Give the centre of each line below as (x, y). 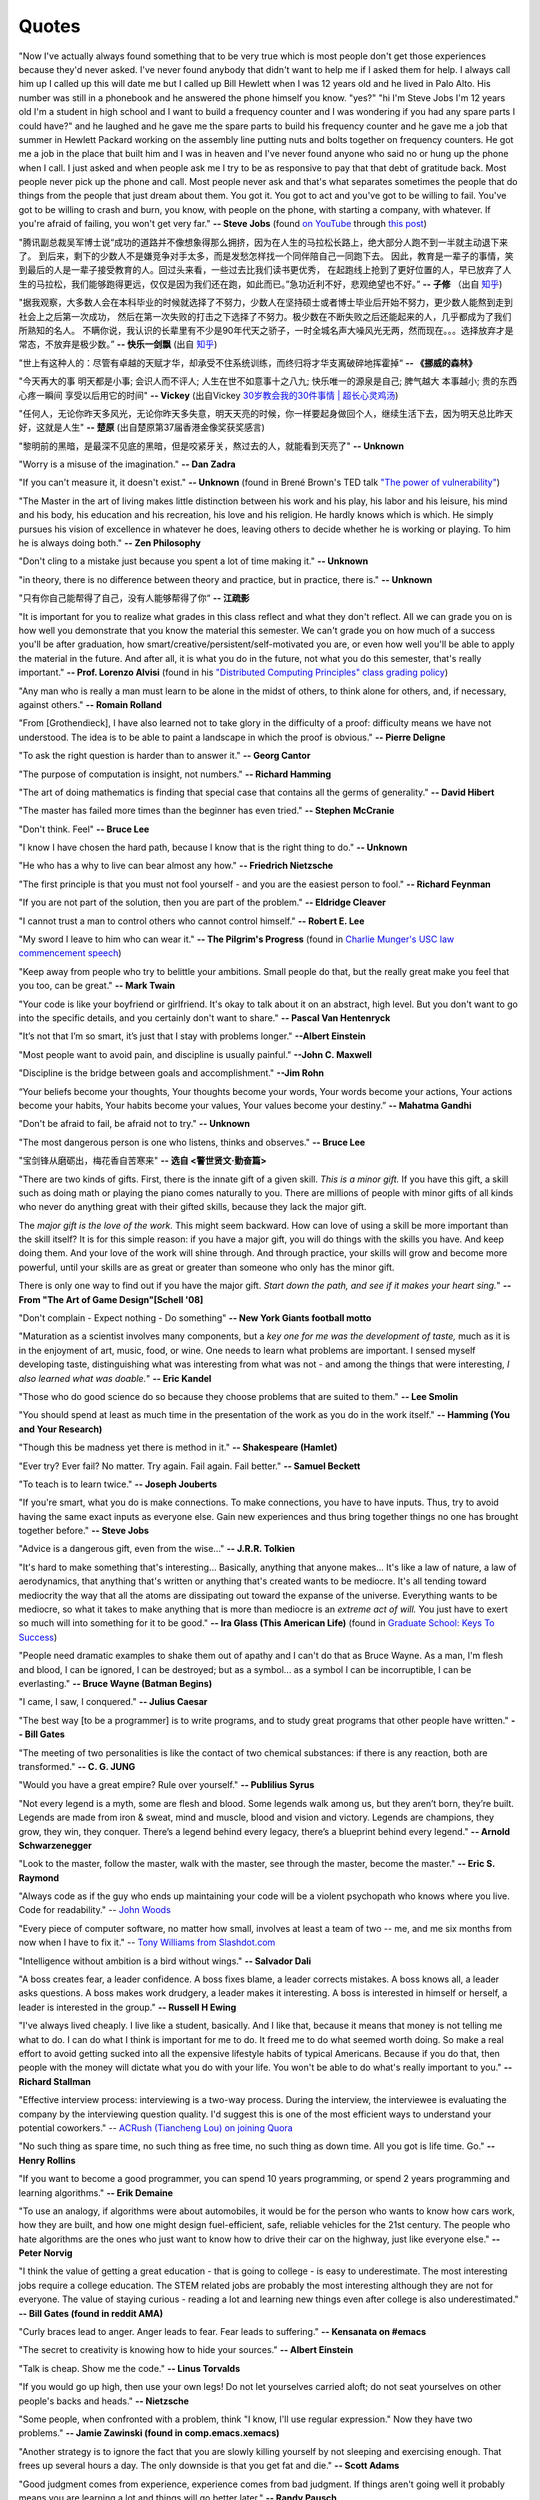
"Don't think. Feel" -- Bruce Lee (84, 829)
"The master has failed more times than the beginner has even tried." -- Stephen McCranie (206, 811)
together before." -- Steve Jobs (84, 1531)
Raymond (39, 1877)
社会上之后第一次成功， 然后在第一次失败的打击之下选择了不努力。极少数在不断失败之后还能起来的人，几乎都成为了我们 (265, 316)
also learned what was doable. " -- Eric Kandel (115, 1378)
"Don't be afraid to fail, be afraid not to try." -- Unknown (134, 1124)
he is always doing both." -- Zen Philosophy (110, 543)
